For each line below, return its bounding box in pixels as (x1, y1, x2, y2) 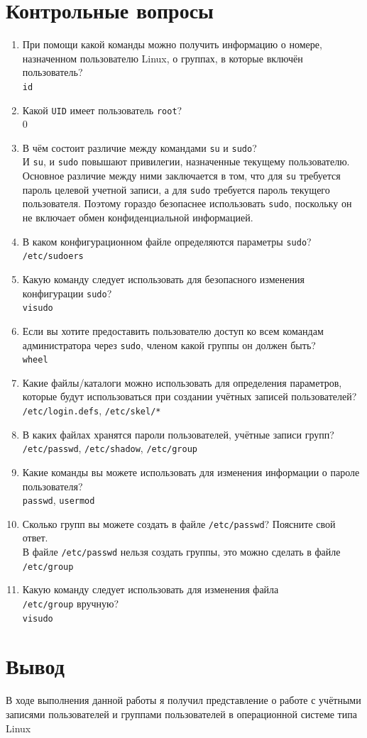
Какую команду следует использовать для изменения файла (22, 582, 279, 597)
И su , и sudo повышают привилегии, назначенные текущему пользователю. (22, 154, 350, 169)
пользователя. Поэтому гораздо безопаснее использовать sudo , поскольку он (22, 196, 352, 211)
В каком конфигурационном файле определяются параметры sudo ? (22, 233, 312, 248)
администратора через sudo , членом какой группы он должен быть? (22, 337, 316, 352)
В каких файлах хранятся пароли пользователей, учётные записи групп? (22, 426, 334, 441)
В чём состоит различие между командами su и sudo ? (22, 140, 257, 155)
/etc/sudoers (22, 251, 84, 262)
